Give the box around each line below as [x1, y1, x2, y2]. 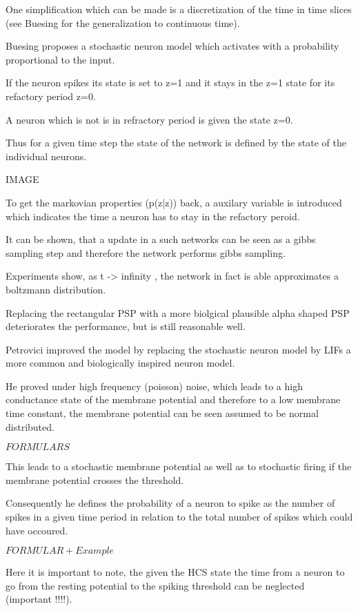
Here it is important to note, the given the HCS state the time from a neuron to [6, 565, 345, 579]
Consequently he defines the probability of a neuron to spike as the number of [6, 496, 335, 510]
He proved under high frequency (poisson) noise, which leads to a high [6, 378, 303, 393]
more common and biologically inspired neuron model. [6, 356, 235, 370]
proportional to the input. [6, 52, 115, 66]
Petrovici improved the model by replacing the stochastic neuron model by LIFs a [6, 342, 351, 356]
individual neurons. [6, 148, 87, 163]
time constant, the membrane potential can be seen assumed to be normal [6, 406, 319, 420]
